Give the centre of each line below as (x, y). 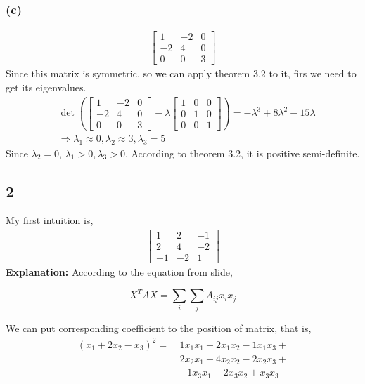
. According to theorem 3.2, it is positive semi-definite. (242, 153)
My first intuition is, (50, 220)
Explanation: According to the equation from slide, (119, 272)
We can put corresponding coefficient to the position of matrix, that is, (159, 328)
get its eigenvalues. (46, 87)
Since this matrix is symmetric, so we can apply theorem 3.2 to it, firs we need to (181, 73)
